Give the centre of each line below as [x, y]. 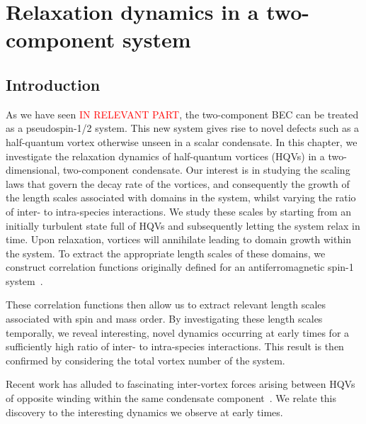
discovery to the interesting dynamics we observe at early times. [144, 412]
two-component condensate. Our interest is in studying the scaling [206, 170]
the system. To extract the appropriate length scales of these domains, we [166, 253]
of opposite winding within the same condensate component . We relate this [171, 398]
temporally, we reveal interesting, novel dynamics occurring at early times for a [178, 332]
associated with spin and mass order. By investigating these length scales [164, 319]
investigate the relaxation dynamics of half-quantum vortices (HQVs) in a [165, 156]
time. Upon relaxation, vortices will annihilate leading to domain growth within [178, 239]
